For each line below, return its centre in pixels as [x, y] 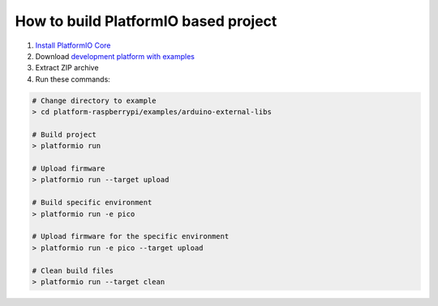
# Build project [64, 134]
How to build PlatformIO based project [146, 21]
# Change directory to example [94, 100]
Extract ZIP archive [67, 68]
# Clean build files [73, 270]
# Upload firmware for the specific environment [131, 236]
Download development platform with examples [115, 56]
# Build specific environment [92, 203]
